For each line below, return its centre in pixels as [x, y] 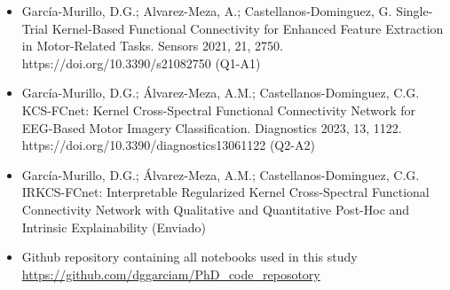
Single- [414, 11]
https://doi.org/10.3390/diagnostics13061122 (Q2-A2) [168, 145]
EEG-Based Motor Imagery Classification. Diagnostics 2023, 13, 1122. [212, 127]
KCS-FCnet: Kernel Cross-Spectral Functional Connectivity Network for [219, 110]
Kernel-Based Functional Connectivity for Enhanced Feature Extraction [248, 28]
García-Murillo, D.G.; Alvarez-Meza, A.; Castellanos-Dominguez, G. [207, 11]
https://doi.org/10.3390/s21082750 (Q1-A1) [141, 63]
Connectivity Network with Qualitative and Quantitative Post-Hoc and [216, 209]
